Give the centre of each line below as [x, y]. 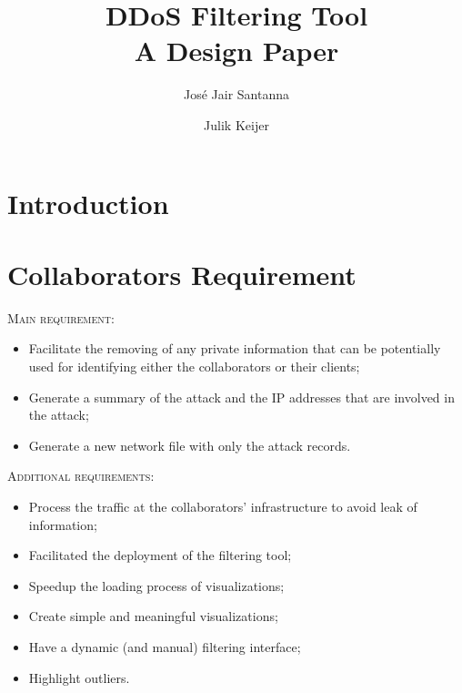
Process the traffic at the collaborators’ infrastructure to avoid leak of [223, 506]
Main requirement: [61, 317]
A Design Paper [236, 51]
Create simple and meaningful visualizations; [153, 616]
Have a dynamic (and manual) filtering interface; [165, 646]
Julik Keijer [236, 124]
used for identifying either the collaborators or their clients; [194, 366]
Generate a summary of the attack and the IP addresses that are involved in [241, 397]
